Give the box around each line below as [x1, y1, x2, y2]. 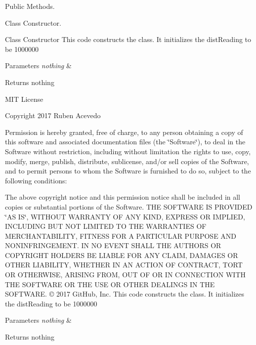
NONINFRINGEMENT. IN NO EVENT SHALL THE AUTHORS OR [5, 240, 221, 251]
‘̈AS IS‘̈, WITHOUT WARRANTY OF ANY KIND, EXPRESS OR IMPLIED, [5, 211, 245, 221]
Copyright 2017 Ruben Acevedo [5, 110, 101, 121]
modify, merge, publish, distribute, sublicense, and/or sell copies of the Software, [5, 156, 249, 166]
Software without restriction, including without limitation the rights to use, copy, [5, 146, 251, 156]
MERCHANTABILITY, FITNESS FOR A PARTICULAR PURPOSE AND [5, 230, 237, 241]
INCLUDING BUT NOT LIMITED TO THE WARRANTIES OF [5, 221, 207, 231]
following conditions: [5, 175, 67, 185]
